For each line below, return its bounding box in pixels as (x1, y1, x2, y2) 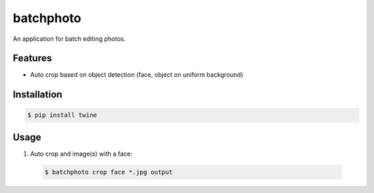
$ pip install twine (27, 111, 97, 119)
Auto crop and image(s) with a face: (30, 149, 133, 158)
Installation (12, 89, 62, 100)
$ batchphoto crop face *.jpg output (44, 168, 173, 176)
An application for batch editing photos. (12, 35, 126, 43)
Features (12, 53, 52, 64)
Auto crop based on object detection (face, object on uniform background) (30, 71, 244, 79)
